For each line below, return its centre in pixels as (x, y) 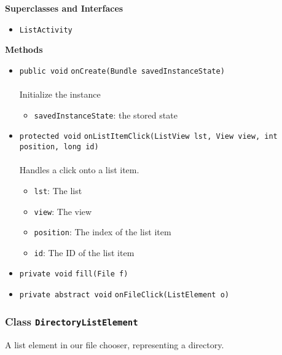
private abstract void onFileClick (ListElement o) (124, 295)
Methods (24, 49)
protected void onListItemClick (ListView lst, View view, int (148, 137)
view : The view (63, 211)
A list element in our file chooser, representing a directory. (115, 344)
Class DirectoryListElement (72, 321)
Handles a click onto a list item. (79, 170)
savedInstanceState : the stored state (106, 115)
